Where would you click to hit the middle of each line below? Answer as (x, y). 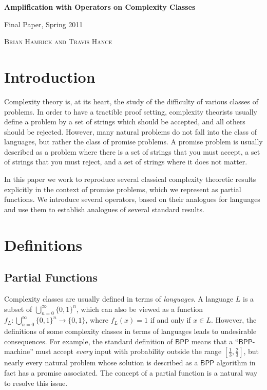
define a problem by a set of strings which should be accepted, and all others (125, 122)
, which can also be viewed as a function (140, 309)
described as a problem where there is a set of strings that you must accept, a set (132, 151)
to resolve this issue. (36, 383)
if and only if (170, 320)
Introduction (50, 76)
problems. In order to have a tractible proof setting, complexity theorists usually (131, 111)
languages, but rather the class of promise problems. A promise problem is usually (133, 142)
